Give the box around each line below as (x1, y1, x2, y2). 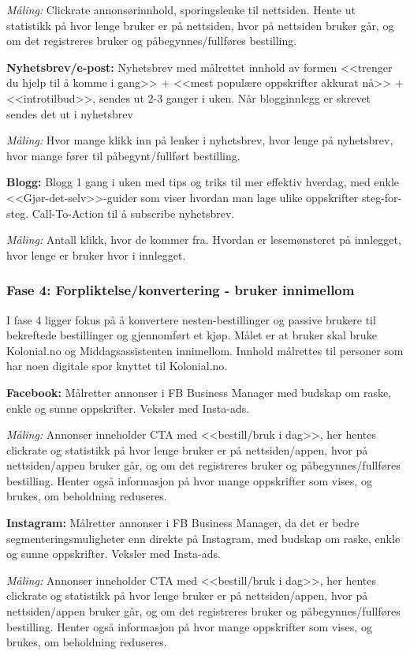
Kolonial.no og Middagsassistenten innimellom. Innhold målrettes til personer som (6, 342, 404, 358)
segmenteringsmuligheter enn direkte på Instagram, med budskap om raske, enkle (6, 530, 401, 546)
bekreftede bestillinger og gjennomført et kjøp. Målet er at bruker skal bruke (6, 327, 377, 343)
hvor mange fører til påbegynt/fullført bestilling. (6, 147, 240, 163)
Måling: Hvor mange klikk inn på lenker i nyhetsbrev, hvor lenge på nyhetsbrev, (6, 132, 393, 148)
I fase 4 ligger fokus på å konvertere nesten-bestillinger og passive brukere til (6, 311, 376, 327)
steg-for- (361, 189, 402, 205)
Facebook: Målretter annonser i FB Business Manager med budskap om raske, (6, 384, 392, 400)
